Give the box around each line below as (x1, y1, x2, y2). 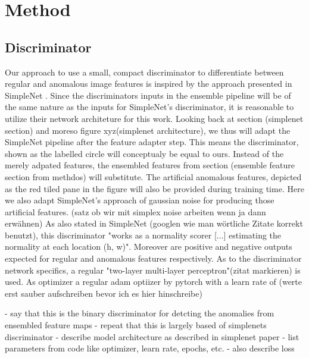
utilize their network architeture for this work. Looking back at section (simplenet (5, 112, 304, 124)
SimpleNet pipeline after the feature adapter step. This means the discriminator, (5, 136, 299, 148)
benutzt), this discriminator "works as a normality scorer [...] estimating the (5, 228, 282, 241)
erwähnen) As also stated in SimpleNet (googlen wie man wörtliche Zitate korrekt (5, 217, 303, 230)
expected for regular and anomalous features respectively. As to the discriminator (5, 252, 302, 265)
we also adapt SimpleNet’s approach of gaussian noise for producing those (5, 194, 274, 206)
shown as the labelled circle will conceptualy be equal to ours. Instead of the (5, 147, 284, 159)
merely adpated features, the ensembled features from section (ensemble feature (5, 159, 295, 171)
